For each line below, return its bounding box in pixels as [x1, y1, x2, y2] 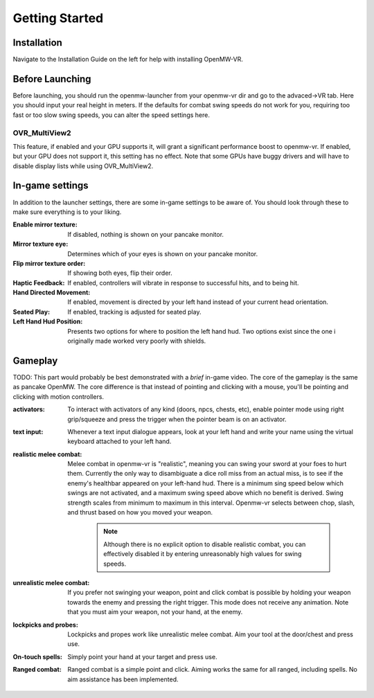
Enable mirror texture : [12, 220, 78, 229]
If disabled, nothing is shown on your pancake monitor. [67, 230, 224, 238]
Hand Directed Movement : [12, 288, 91, 297]
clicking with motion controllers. [12, 392, 104, 401]
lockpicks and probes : [12, 620, 79, 629]
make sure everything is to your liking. [12, 208, 122, 216]
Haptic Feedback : [12, 278, 65, 287]
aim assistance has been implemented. [67, 675, 179, 683]
